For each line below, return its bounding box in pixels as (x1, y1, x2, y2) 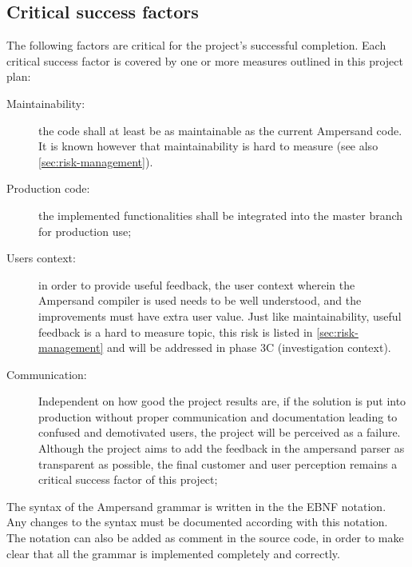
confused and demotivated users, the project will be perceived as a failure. (38, 424, 401, 441)
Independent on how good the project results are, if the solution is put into (38, 393, 406, 409)
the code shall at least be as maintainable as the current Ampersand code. (38, 122, 402, 138)
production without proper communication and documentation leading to (38, 408, 398, 425)
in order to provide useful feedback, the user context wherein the (38, 276, 355, 293)
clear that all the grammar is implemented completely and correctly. (6, 545, 340, 561)
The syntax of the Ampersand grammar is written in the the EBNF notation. (6, 497, 386, 514)
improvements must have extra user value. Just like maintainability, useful (38, 307, 402, 324)
